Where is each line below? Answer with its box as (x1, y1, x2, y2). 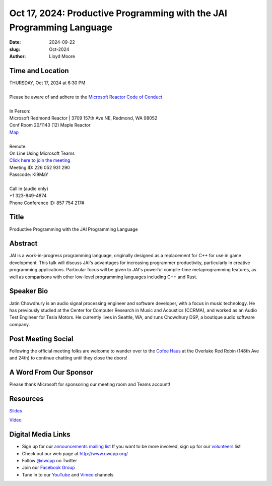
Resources (9, 394, 44, 403)
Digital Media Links (9, 430, 71, 439)
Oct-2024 (49, 46, 70, 52)
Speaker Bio (9, 287, 48, 295)
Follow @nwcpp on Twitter (22, 457, 78, 463)
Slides (9, 407, 22, 413)
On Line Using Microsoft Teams (9, 150, 75, 156)
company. (9, 321, 30, 327)
